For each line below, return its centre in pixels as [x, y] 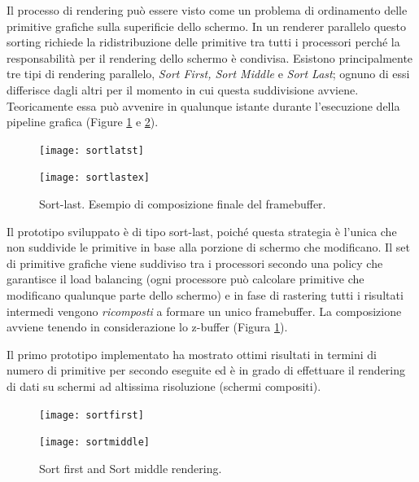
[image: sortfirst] [92, 415]
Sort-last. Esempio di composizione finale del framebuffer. [183, 204]
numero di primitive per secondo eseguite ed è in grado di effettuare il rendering [206, 370]
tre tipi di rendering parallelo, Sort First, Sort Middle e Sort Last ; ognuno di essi [208, 74]
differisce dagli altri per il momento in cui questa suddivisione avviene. [183, 89]
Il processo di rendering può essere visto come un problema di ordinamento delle [207, 10]
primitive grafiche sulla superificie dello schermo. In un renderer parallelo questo [207, 26]
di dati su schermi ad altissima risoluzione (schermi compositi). [164, 386]
